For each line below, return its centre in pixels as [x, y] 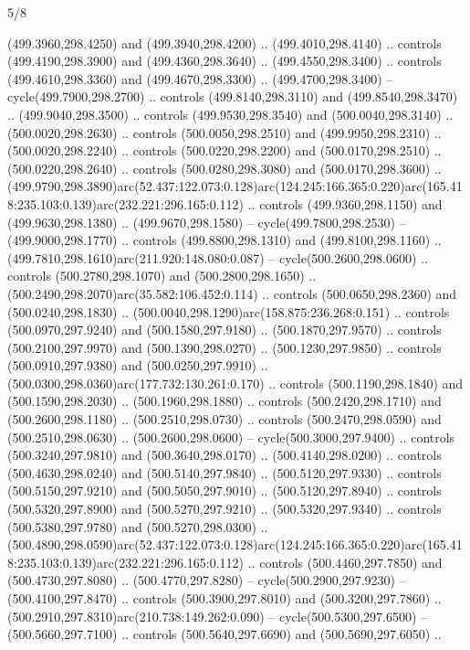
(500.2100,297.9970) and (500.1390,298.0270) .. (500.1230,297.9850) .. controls [225, 347]
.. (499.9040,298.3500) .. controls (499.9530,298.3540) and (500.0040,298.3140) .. [230, 114]
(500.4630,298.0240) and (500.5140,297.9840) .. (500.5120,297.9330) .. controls [225, 472]
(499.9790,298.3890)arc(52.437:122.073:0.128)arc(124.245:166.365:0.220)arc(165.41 [235, 186]
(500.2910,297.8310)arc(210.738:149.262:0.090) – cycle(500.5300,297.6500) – [218, 616]
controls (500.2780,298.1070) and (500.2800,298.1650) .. [162, 276]
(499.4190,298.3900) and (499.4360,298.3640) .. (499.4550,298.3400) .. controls [225, 61]
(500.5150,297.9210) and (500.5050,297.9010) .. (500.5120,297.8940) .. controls [225, 490]
